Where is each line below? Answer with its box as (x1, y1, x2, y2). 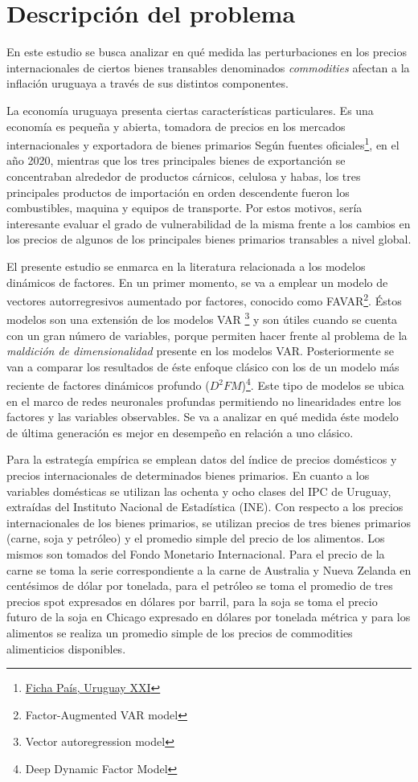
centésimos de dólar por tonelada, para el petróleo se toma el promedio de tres (6, 577, 393, 594)
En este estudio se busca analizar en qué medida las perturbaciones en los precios (6, 43, 407, 60)
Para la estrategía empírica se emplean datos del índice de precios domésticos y (6, 451, 397, 468)
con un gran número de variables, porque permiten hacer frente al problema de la (6, 326, 408, 343)
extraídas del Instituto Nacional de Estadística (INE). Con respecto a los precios (6, 498, 404, 515)
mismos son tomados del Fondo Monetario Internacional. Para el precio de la (6, 545, 385, 562)
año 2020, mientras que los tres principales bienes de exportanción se (6, 152, 346, 169)
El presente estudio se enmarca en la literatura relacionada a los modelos (6, 257, 366, 274)
